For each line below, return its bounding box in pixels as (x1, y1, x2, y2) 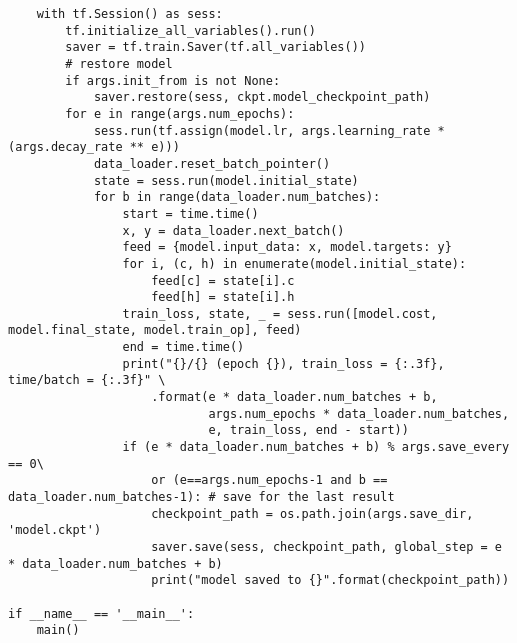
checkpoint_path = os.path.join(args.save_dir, (151, 506, 474, 521)
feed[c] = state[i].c (151, 273, 295, 288)
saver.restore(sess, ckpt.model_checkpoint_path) (93, 90, 431, 105)
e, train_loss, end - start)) (208, 423, 409, 438)
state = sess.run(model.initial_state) (93, 173, 359, 188)
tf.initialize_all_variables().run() (65, 23, 316, 38)
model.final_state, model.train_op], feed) (8, 323, 302, 338)
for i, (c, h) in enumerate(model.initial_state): (122, 256, 467, 271)
